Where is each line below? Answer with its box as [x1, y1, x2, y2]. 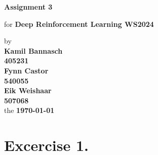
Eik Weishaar [4, 85, 52, 96]
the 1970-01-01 [4, 105, 55, 115]
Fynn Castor [4, 65, 49, 75]
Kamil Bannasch [4, 45, 63, 56]
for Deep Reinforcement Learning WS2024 [4, 18, 154, 29]
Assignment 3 [4, 2, 53, 12]
